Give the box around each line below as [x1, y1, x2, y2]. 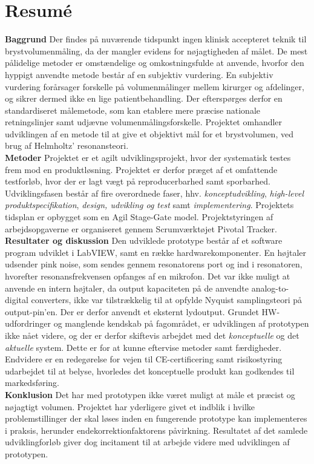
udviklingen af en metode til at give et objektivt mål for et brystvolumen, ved [5, 127, 293, 140]
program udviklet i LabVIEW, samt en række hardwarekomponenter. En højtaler [5, 246, 306, 258]
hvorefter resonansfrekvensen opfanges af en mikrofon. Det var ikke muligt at [5, 270, 290, 282]
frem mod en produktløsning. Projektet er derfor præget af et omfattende [5, 163, 278, 175]
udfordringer [5, 317, 51, 330]
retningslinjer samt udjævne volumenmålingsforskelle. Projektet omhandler [5, 116, 283, 128]
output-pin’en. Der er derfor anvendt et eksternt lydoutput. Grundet [5, 305, 259, 318]
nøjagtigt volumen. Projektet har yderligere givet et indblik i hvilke [5, 400, 255, 413]
